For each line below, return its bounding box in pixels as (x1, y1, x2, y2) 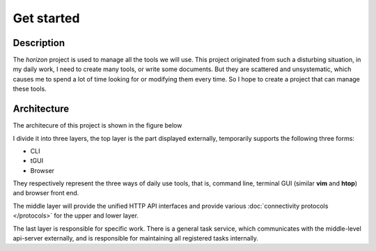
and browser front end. (13, 189, 79, 197)
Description (13, 37, 65, 49)
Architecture (13, 103, 70, 115)
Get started (13, 10, 80, 26)
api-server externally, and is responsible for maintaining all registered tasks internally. (13, 234, 259, 243)
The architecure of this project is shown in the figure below (13, 121, 182, 130)
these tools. (13, 84, 47, 93)
